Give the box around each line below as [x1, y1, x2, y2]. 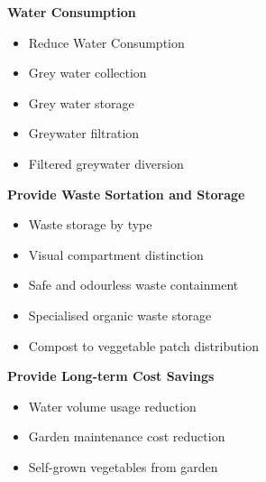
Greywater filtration [28, 124, 140, 143]
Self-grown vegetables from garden [28, 457, 218, 476]
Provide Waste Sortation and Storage [7, 184, 245, 203]
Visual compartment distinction [28, 245, 204, 264]
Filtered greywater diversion [28, 153, 184, 172]
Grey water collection [28, 63, 147, 82]
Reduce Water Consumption [28, 32, 185, 51]
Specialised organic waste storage [28, 305, 212, 324]
